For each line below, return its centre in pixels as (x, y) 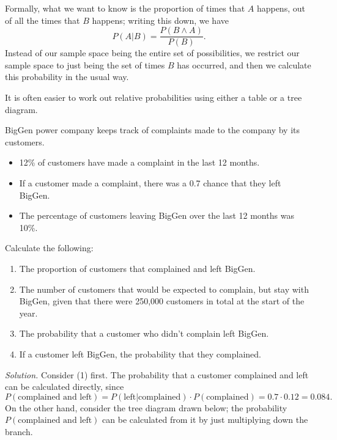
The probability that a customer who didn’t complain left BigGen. (144, 333)
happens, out (281, 8)
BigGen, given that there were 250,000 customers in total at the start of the (162, 301)
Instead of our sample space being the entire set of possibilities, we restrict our (152, 53)
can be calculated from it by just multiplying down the (205, 420)
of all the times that (43, 20)
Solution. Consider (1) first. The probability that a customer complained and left (157, 374)
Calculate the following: (49, 248)
